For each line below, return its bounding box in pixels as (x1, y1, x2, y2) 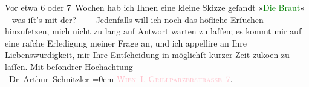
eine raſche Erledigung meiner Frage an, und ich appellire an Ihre (5, 36, 247, 49)
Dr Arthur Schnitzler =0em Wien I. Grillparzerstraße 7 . (8, 72, 233, 85)
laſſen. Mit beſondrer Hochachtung (5, 60, 133, 72)
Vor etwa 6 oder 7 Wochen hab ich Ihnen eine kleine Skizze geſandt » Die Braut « (5, 1, 305, 13)
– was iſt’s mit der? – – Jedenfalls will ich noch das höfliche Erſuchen (5, 13, 264, 25)
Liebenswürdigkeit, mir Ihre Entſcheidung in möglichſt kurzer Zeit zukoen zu (5, 48, 290, 61)
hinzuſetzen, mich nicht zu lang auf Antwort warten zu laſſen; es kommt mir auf (5, 25, 302, 37)
